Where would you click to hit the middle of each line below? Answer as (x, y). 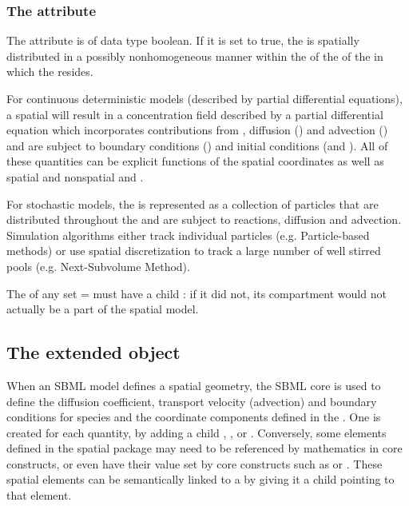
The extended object (93, 352)
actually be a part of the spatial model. (103, 309)
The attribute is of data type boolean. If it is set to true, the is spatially (183, 40)
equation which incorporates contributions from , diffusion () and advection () (197, 130)
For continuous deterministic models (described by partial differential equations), (204, 98)
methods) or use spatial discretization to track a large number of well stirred (194, 251)
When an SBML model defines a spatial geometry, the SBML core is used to (194, 385)
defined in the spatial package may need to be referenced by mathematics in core (204, 448)
